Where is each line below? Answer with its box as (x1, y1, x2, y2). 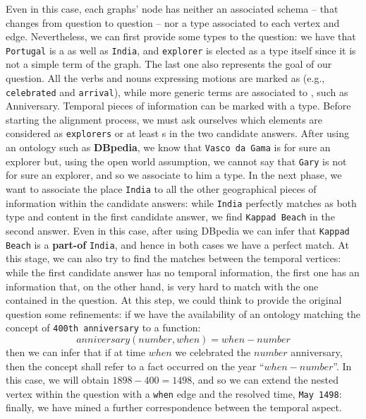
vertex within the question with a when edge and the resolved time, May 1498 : (6, 386, 342, 401)
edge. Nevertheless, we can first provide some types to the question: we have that (6, 29, 356, 44)
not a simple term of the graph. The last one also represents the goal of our (6, 57, 332, 71)
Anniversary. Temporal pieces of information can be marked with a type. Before (6, 98, 351, 113)
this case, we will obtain (6, 372, 109, 387)
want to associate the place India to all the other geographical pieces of (6, 182, 317, 196)
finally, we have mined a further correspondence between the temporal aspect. (6, 400, 342, 415)
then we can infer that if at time (6, 344, 145, 359)
